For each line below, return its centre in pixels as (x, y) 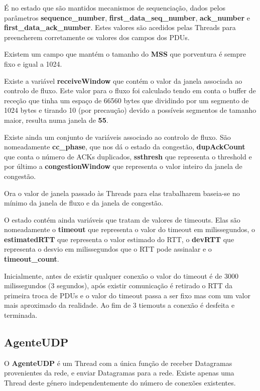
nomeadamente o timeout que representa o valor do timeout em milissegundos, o (130, 229)
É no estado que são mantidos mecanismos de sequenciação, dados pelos (115, 8)
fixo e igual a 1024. (33, 63)
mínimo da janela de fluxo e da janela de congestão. (84, 203)
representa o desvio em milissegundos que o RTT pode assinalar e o (108, 249)
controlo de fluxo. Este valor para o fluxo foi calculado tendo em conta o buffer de (130, 90)
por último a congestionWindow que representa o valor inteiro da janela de (123, 166)
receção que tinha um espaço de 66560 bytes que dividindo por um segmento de (126, 100)
